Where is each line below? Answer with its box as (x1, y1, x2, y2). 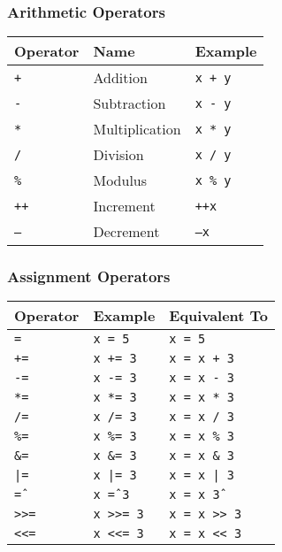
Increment (93, 195, 156, 217)
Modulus (93, 170, 148, 191)
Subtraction (93, 93, 166, 114)
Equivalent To (169, 305, 269, 326)
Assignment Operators (7, 265, 171, 287)
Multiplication (93, 119, 181, 140)
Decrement (93, 221, 160, 242)
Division (93, 144, 144, 165)
